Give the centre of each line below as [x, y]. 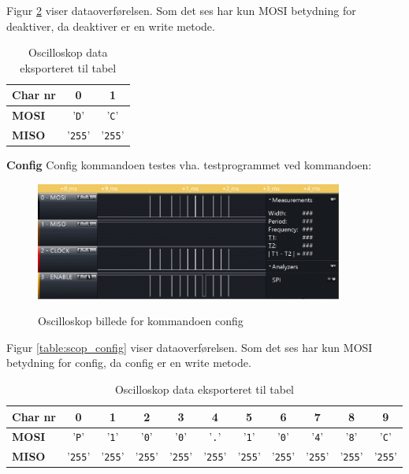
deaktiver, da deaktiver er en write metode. [111, 26]
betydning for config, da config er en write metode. [129, 363]
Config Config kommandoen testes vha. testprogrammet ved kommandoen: [189, 165]
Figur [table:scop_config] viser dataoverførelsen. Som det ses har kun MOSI [190, 347]
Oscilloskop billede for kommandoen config [141, 321]
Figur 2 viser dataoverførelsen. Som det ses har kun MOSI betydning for [181, 10]
